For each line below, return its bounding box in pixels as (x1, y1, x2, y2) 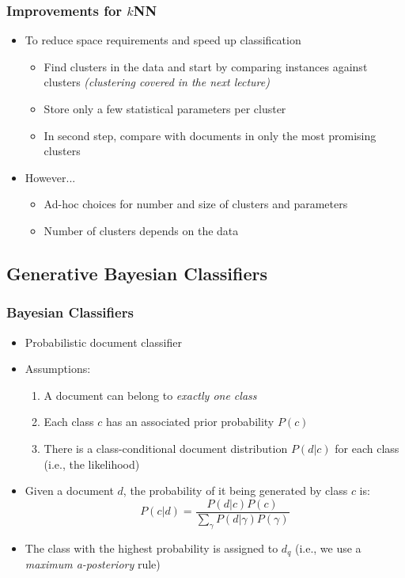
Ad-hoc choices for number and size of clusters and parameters (44, 196, 348, 212)
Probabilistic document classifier (25, 333, 182, 350)
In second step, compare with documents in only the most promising (44, 127, 377, 143)
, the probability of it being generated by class (123, 482, 348, 499)
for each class (335, 439, 399, 456)
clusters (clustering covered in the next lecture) (44, 74, 270, 90)
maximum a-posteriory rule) (25, 556, 161, 572)
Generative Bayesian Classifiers (6, 260, 267, 285)
